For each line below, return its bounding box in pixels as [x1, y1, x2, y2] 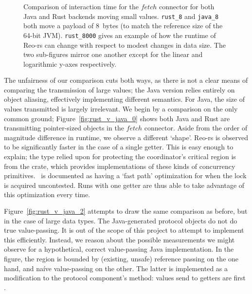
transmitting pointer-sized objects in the [4, 123, 124, 133]
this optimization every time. [4, 189, 90, 200]
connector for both [159, 1, 215, 11]
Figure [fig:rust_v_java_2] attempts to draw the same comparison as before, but [4, 206, 248, 216]
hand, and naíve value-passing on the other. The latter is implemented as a [4, 263, 228, 273]
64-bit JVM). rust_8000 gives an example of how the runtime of [23, 30, 216, 40]
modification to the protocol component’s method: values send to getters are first [4, 273, 246, 283]
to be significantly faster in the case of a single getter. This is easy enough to [4, 142, 234, 152]
